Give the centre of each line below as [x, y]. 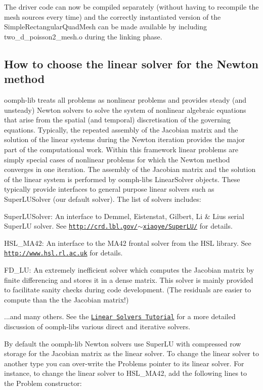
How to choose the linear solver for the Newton [131, 63]
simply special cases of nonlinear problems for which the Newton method [117, 159]
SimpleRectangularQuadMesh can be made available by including [105, 27]
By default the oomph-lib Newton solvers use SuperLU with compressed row [123, 343]
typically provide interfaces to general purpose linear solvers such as [109, 189]
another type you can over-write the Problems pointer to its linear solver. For [124, 363]
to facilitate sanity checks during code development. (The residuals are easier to [128, 290]
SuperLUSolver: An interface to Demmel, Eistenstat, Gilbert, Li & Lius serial [124, 216]
